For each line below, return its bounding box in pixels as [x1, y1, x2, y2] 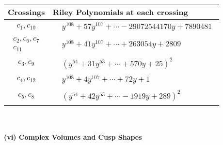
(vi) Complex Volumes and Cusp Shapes [4, 131, 142, 142]
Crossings [8, 6, 45, 17]
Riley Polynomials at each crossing [52, 6, 188, 17]
